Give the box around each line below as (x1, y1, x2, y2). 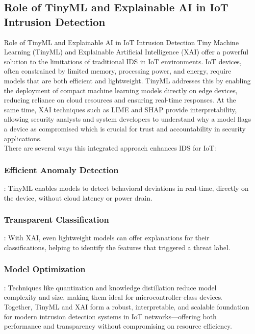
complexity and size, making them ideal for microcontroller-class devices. (4, 292, 223, 302)
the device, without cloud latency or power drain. (4, 192, 153, 203)
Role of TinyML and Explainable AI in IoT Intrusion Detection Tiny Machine (4, 37, 239, 47)
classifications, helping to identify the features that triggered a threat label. (4, 242, 230, 252)
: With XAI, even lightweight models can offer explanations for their (4, 232, 209, 243)
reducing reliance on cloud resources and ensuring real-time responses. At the (4, 95, 236, 105)
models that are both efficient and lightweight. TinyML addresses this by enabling (4, 75, 251, 85)
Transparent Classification (4, 213, 109, 226)
